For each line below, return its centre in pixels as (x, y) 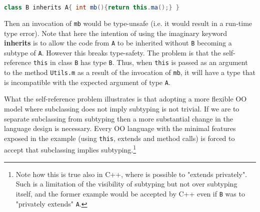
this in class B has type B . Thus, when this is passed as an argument (140, 62)
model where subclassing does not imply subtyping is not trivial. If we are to (122, 108)
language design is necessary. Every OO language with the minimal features (120, 128)
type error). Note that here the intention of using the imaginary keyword (115, 33)
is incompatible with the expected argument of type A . (87, 82)
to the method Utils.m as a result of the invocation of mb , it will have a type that (130, 72)
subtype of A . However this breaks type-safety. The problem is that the (112, 52)
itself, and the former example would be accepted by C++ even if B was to (130, 193)
